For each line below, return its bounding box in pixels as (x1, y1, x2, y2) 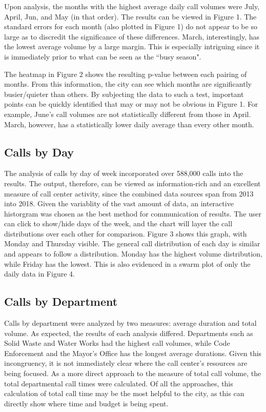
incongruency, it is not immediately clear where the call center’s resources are (4, 358, 248, 368)
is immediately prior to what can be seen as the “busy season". (4, 51, 201, 62)
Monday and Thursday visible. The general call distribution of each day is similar (4, 238, 260, 249)
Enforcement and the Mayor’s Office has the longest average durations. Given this (4, 347, 262, 358)
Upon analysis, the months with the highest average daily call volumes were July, (4, 1, 260, 11)
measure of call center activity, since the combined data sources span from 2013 (4, 188, 254, 199)
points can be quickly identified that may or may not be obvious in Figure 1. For (4, 99, 258, 109)
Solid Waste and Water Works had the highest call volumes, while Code (4, 338, 230, 348)
